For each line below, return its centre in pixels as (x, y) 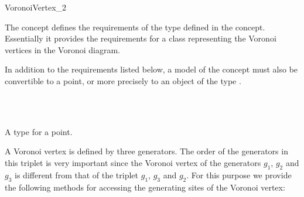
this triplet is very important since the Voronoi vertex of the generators (133, 162)
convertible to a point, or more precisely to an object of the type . (123, 80)
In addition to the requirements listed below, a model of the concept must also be (151, 69)
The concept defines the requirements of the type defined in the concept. (135, 27)
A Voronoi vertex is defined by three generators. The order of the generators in (146, 151)
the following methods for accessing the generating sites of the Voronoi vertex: (145, 187)
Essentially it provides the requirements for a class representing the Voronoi (141, 38)
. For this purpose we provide (239, 174)
